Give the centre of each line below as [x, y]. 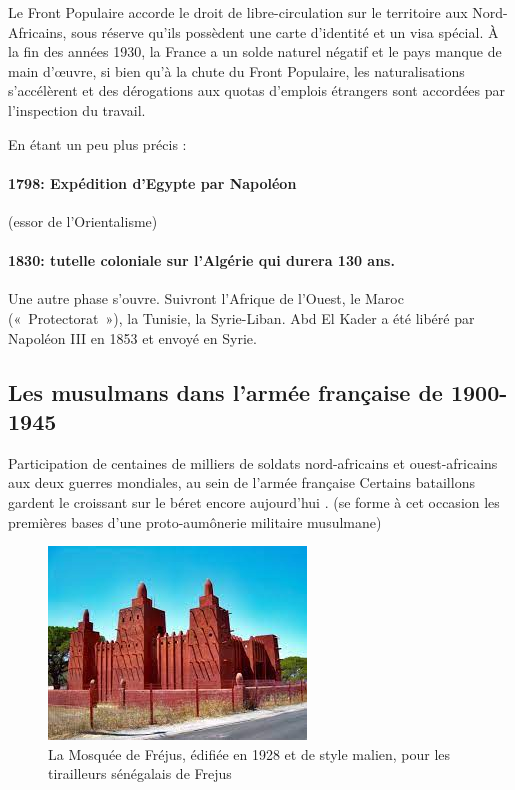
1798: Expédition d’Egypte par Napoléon [152, 182]
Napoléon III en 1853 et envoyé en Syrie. [132, 337]
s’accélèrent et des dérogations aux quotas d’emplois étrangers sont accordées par [257, 90]
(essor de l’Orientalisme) [83, 220]
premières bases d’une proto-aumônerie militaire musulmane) [195, 521]
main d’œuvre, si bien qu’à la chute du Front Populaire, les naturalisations [236, 70]
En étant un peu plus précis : [97, 143]
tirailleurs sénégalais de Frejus [140, 773]
